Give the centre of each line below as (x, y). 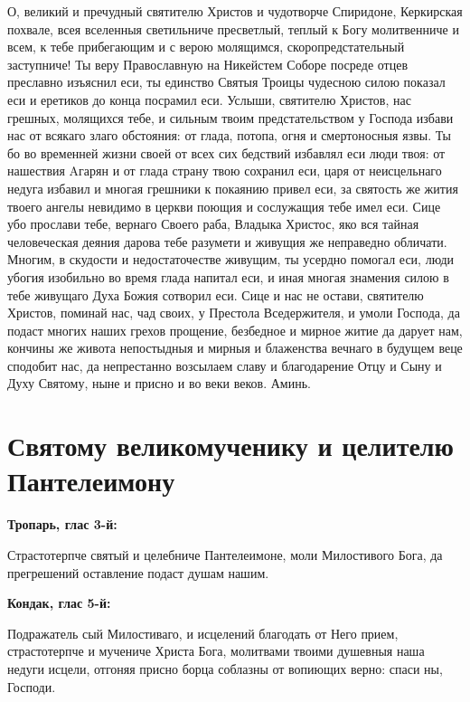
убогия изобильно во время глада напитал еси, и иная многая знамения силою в (228, 276)
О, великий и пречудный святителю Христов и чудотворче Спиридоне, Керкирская (235, 11)
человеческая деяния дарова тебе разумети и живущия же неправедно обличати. (227, 241)
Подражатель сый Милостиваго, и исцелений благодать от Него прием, (203, 633)
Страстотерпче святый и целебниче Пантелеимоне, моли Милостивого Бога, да (225, 554)
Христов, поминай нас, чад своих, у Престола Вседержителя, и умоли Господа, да (234, 313)
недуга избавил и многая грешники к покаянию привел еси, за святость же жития (233, 188)
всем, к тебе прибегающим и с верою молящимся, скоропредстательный (206, 47)
